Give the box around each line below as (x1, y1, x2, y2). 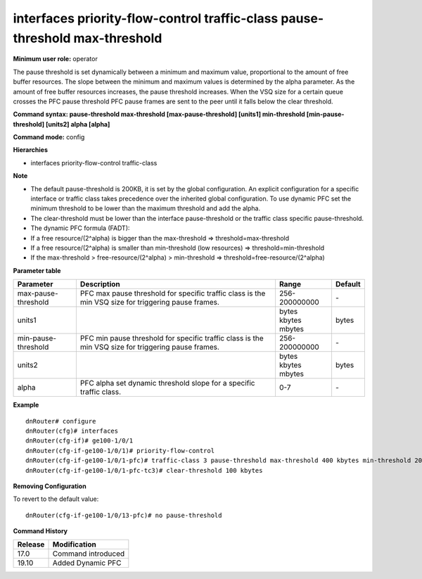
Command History (13, 527, 68, 535)
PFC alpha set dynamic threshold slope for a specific (79, 378, 255, 388)
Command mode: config (13, 133, 85, 141)
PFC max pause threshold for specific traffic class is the (79, 288, 266, 298)
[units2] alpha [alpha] (46, 120, 110, 128)
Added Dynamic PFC (52, 558, 122, 568)
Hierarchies (13, 146, 49, 154)
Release (17, 540, 45, 549)
